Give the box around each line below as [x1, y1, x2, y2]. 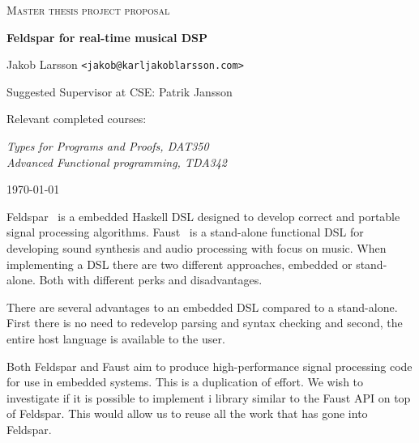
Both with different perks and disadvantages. [39, 271, 263, 288]
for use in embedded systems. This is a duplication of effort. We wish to [6, 373, 364, 390]
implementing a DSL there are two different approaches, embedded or [6, 255, 353, 272]
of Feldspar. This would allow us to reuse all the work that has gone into [6, 405, 368, 422]
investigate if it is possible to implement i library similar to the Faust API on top [6, 389, 411, 406]
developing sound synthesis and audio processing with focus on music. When [6, 240, 387, 256]
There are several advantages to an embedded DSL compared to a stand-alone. [6, 298, 398, 315]
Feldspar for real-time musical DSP [6, 28, 208, 45]
